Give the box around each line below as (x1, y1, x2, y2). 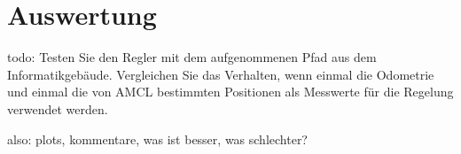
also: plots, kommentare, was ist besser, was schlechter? (7, 129, 308, 148)
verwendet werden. (7, 99, 108, 118)
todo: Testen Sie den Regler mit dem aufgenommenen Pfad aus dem (7, 48, 377, 66)
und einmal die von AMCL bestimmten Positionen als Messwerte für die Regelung (7, 82, 454, 101)
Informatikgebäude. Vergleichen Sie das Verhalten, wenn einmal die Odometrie (7, 65, 434, 83)
